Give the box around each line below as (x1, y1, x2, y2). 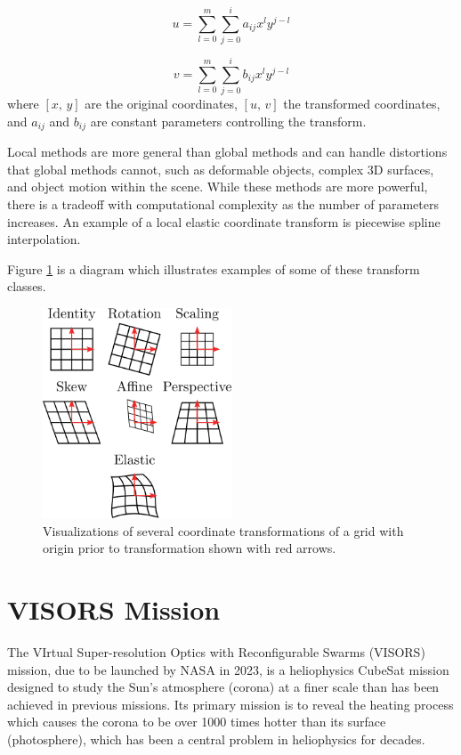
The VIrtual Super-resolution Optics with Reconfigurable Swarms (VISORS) (7, 642, 425, 661)
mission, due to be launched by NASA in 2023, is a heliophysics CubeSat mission (7, 660, 449, 678)
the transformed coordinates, (283, 94, 441, 113)
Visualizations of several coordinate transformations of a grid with (43, 521, 404, 540)
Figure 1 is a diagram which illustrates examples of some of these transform (7, 259, 420, 278)
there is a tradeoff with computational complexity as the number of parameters (7, 195, 439, 214)
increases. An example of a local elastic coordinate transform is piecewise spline (7, 212, 441, 231)
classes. (7, 277, 46, 296)
